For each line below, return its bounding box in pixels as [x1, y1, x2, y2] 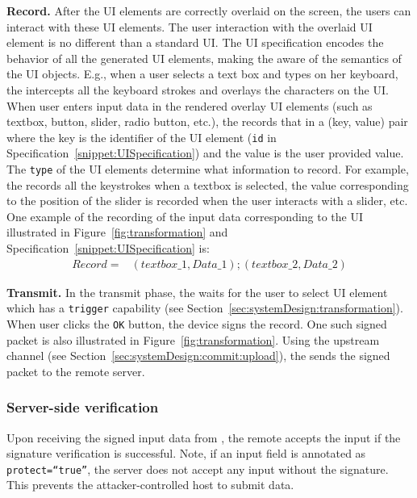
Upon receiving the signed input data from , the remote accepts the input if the [6, 429, 401, 446]
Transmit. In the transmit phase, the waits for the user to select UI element [6, 283, 388, 300]
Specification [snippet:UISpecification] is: [6, 240, 210, 257]
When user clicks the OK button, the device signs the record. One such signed [6, 315, 387, 332]
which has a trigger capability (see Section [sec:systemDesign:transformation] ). [6, 299, 403, 316]
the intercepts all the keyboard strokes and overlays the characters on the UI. [6, 81, 389, 98]
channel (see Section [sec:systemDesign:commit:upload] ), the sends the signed [6, 347, 390, 364]
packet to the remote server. [6, 362, 145, 379]
